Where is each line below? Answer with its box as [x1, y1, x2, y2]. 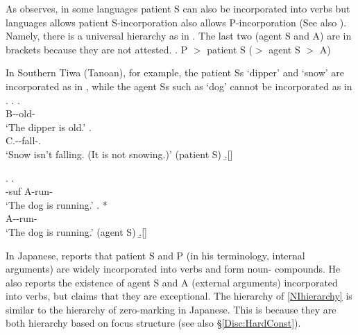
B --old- [6, 106, 35, 121]
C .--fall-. [6, 133, 41, 148]
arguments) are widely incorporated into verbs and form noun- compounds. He [6, 261, 341, 276]
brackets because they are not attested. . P [6, 42, 188, 56]
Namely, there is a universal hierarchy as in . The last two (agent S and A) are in [6, 28, 352, 43]
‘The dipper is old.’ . [6, 119, 92, 134]
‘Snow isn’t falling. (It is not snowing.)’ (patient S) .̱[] [6, 146, 233, 161]
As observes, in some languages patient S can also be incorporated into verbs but [6, 1, 350, 15]
